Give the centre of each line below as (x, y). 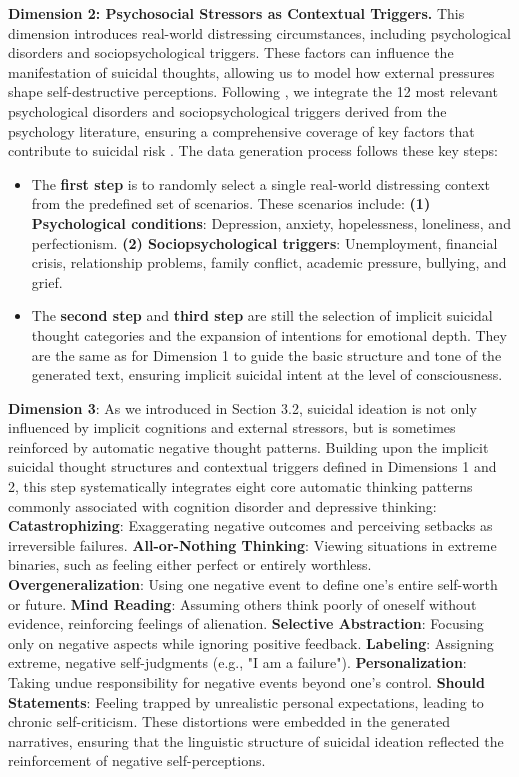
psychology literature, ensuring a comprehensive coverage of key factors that (241, 130)
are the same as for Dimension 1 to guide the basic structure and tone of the (266, 354)
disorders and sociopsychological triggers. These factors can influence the (231, 52)
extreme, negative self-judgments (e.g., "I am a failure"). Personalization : (237, 662)
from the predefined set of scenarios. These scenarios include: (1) (231, 203)
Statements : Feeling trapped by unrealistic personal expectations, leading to (246, 701)
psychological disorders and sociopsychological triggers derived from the (227, 110)
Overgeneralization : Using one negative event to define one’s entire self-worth (253, 584)
